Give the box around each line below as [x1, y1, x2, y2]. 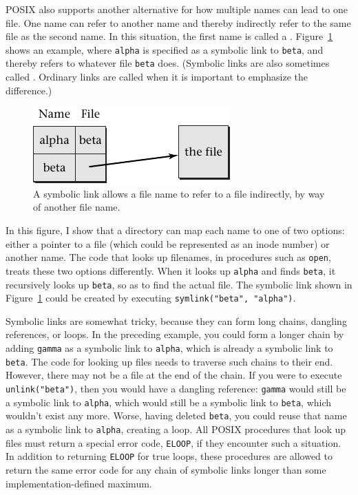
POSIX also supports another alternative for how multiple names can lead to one [6, 2, 348, 16]
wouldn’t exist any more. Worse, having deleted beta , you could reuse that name [6, 408, 347, 423]
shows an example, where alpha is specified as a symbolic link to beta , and [6, 42, 324, 56]
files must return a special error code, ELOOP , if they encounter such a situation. [6, 435, 341, 450]
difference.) [6, 83, 52, 97]
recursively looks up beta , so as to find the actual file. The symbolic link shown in [6, 277, 352, 291]
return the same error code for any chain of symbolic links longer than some [6, 462, 326, 476]
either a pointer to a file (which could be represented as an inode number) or [6, 236, 330, 251]
